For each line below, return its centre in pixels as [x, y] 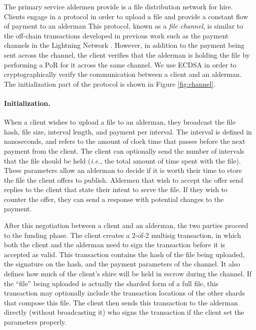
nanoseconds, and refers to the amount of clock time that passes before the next [125, 141]
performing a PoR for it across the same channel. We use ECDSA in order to [120, 64]
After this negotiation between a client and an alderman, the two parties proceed [126, 225]
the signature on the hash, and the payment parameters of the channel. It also [122, 264]
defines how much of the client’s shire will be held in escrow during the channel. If [128, 274]
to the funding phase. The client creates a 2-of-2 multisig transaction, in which [123, 235]
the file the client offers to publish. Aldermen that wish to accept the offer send [124, 180]
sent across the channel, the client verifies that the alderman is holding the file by [127, 54]
